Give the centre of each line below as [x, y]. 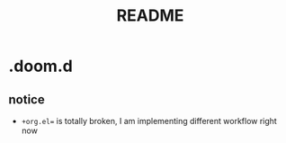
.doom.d [40, 66]
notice [27, 99]
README [150, 16]
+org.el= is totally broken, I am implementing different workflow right [149, 121]
